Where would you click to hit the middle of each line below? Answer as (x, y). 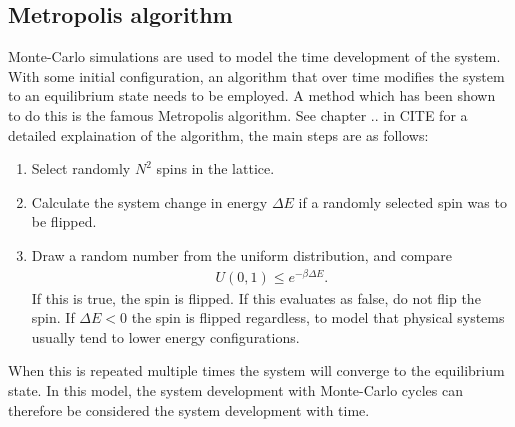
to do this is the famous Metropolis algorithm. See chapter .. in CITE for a (238, 114)
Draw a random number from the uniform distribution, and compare (242, 254)
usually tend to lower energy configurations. (165, 336)
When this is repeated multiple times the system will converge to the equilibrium (256, 370)
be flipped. (64, 221)
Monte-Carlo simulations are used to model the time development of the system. (254, 56)
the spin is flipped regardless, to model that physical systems (318, 317)
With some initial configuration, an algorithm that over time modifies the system (256, 75)
